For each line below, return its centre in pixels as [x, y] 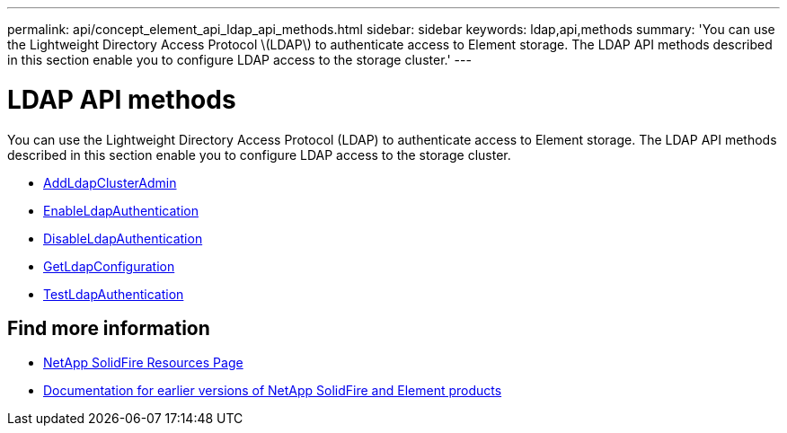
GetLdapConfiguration [109, 266]
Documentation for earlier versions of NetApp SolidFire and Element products [273, 391]
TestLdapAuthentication [114, 294]
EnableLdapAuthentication [121, 210]
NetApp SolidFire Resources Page [143, 363]
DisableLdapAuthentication [123, 238]
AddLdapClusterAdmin [110, 182]
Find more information [109, 328]
